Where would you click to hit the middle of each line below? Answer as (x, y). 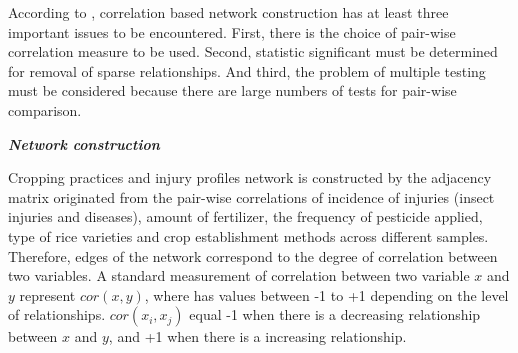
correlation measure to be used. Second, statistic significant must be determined (253, 51)
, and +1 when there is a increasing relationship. (257, 336)
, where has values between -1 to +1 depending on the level (326, 294)
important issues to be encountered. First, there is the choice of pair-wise (232, 31)
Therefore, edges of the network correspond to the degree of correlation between (253, 255)
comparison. (45, 109)
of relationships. (57, 314)
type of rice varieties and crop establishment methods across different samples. (248, 235)
